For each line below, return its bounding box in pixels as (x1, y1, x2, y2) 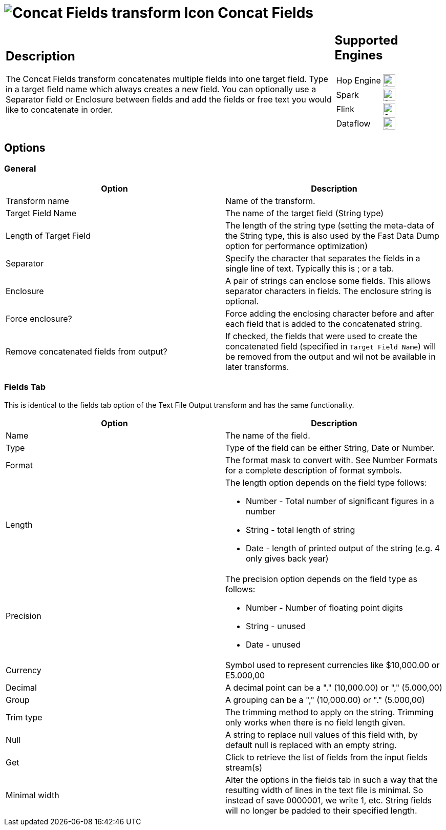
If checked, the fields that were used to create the (225, 330, 417, 341)
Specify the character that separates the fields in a (225, 253, 420, 263)
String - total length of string (246, 524, 355, 535)
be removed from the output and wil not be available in (225, 351, 436, 362)
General (4, 163, 36, 174)
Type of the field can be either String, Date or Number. (225, 442, 435, 453)
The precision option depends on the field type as (225, 573, 417, 584)
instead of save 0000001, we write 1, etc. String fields (225, 795, 432, 805)
